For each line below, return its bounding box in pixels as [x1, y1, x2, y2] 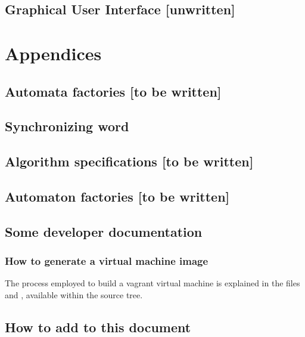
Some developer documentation [5, 222, 203, 240]
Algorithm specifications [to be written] [5, 152, 254, 171]
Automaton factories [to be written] [5, 187, 230, 205]
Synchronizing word [5, 117, 129, 135]
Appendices [5, 41, 102, 65]
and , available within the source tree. [5, 288, 143, 301]
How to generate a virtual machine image [5, 253, 208, 268]
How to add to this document [5, 317, 191, 336]
